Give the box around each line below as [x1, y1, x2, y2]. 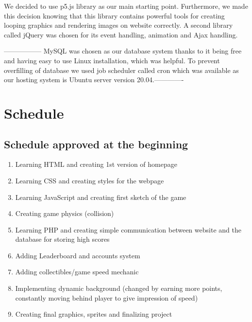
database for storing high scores [15, 234, 110, 244]
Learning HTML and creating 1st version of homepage [15, 159, 177, 169]
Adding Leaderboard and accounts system [15, 250, 140, 260]
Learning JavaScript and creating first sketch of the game [15, 192, 186, 202]
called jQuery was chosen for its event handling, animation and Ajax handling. [4, 29, 238, 39]
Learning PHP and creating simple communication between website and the [15, 224, 241, 234]
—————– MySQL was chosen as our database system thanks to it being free [4, 46, 242, 56]
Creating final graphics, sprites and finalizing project [15, 309, 172, 319]
